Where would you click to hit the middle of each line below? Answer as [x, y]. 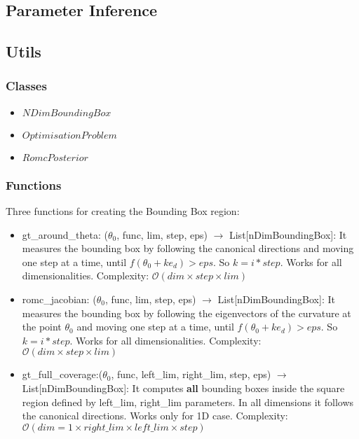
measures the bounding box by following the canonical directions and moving [188, 248]
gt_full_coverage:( [62, 374]
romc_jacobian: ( [59, 299]
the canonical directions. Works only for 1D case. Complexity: [155, 416]
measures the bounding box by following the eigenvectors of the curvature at [187, 313]
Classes [26, 86]
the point [42, 327]
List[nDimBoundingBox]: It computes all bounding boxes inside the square [183, 388]
